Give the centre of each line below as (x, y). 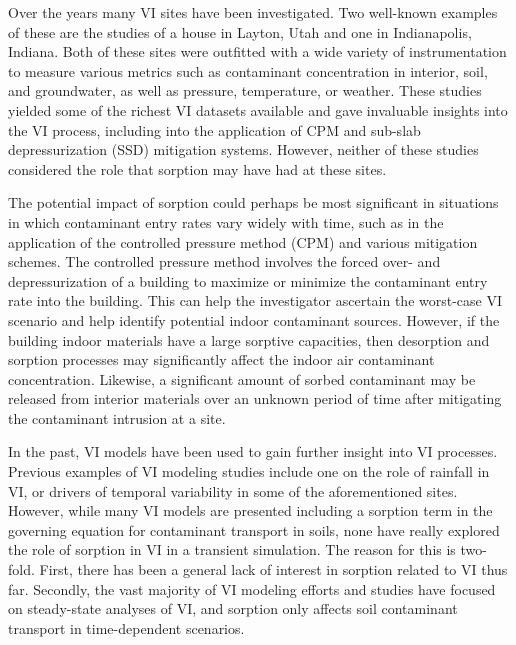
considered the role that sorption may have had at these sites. (197, 168)
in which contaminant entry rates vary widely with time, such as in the (226, 221)
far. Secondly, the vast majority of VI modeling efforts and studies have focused (252, 588)
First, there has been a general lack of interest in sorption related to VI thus (273, 569)
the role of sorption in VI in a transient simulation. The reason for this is (232, 549)
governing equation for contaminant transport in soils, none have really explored (254, 529)
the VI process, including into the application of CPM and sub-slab (214, 129)
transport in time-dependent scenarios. (126, 627)
